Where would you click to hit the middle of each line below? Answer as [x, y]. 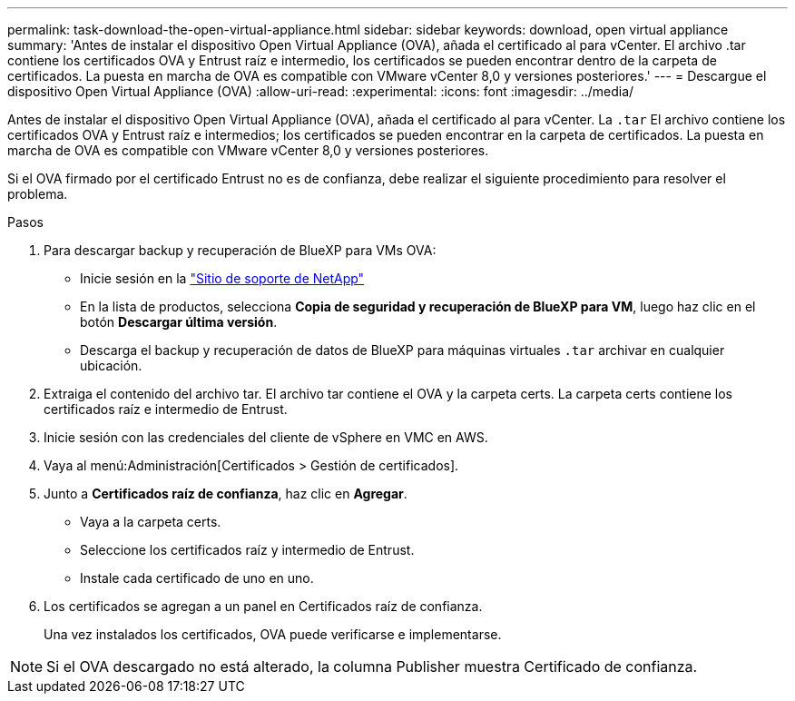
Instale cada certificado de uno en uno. [197, 578]
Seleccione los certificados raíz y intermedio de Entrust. [247, 550]
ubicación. [111, 365]
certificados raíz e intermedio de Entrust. [166, 409]
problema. [38, 194]
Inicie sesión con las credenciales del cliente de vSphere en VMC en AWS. [266, 437]
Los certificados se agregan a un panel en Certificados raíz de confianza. [263, 606]
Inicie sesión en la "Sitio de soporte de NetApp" [222, 278]
